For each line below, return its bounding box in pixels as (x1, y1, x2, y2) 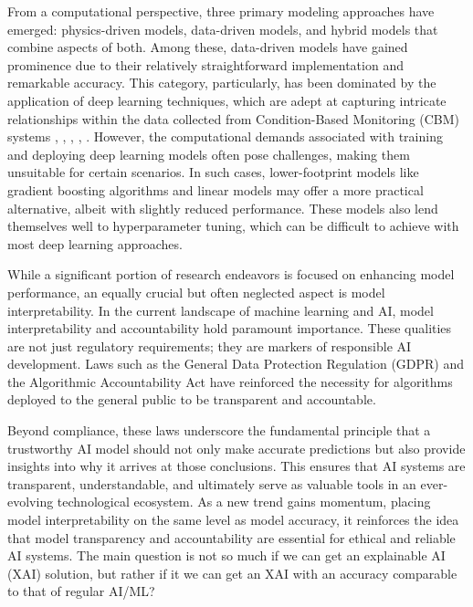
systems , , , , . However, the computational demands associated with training (7, 127, 443, 146)
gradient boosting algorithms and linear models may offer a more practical (7, 180, 424, 199)
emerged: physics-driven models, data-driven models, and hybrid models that (7, 19, 438, 38)
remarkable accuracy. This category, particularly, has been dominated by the (7, 73, 436, 92)
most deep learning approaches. (7, 234, 183, 253)
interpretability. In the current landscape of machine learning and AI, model (7, 300, 434, 319)
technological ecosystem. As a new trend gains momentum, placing (57, 492, 431, 511)
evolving (7, 492, 54, 511)
